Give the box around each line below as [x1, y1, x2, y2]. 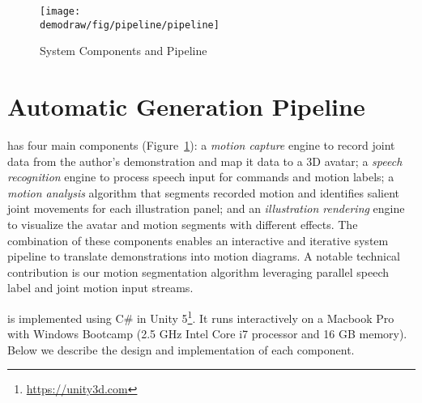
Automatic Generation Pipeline [7, 90, 365, 123]
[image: [40, 6, 81, 17]
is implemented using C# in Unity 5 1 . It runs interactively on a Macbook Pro [7, 307, 394, 326]
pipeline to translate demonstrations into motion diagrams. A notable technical [7, 248, 401, 265]
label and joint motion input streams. [7, 279, 194, 296]
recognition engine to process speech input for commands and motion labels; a [7, 168, 394, 185]
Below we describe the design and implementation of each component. [7, 341, 355, 358]
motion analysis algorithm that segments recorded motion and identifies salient [7, 184, 400, 201]
